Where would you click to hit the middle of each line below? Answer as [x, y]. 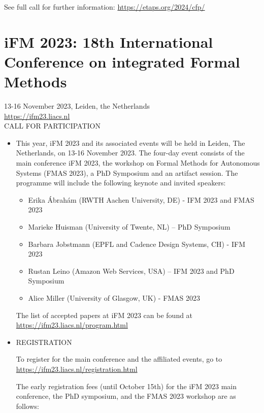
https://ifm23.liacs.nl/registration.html [77, 369]
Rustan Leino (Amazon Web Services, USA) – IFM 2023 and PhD [131, 271]
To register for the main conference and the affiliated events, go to [119, 359]
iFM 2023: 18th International [109, 41]
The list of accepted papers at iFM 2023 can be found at [104, 315]
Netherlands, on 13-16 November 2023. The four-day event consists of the [130, 153]
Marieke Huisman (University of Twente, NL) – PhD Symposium [129, 227]
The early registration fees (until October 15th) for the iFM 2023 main [126, 386]
